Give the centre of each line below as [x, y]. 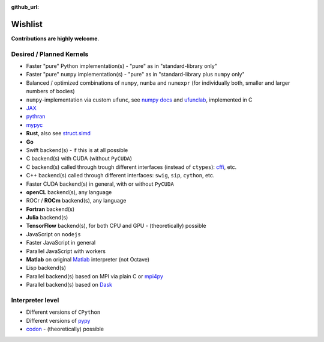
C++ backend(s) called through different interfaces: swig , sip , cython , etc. [120, 176]
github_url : [25, 7]
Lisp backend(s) [46, 268]
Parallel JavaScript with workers [66, 251]
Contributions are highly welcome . [55, 38]
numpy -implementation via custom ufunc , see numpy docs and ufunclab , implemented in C [139, 100]
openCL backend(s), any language [69, 192]
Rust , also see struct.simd [58, 133]
